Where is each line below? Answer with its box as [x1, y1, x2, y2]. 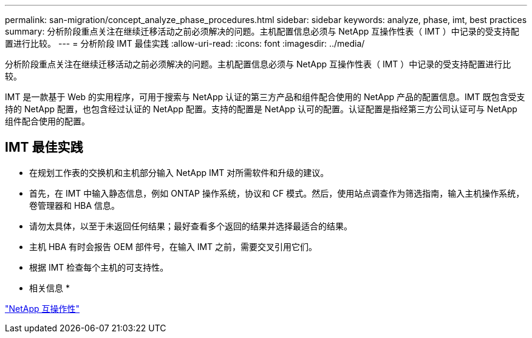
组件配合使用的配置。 [5, 116, 90, 126]
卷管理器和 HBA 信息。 [29, 200, 120, 211]
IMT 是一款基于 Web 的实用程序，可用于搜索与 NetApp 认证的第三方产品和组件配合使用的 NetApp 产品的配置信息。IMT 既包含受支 [5, 92, 525, 102]
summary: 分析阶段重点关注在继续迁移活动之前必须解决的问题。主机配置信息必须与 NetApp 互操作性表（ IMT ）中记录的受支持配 [5, 26, 519, 36]
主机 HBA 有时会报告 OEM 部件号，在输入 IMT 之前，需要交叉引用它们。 [29, 241, 318, 252]
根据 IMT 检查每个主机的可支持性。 [29, 262, 169, 272]
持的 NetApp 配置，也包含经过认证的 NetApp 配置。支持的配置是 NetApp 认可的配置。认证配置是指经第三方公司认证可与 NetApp [5, 104, 517, 114]
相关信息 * [29, 282, 70, 293]
